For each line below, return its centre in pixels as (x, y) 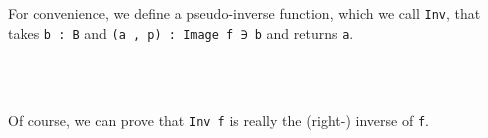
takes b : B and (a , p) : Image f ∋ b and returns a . (181, 32)
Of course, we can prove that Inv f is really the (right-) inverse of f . (218, 119)
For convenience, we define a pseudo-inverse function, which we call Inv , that (244, 13)
